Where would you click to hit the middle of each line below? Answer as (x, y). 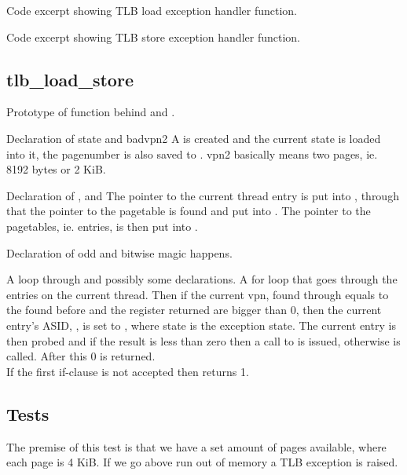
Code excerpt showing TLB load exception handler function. (152, 10)
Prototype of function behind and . (91, 112)
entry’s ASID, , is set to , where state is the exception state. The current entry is (201, 325)
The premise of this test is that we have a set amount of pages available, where (196, 446)
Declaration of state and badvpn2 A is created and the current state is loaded (194, 138)
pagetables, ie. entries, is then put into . (102, 226)
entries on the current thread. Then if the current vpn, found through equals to (198, 294)
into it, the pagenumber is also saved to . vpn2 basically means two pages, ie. (192, 153)
